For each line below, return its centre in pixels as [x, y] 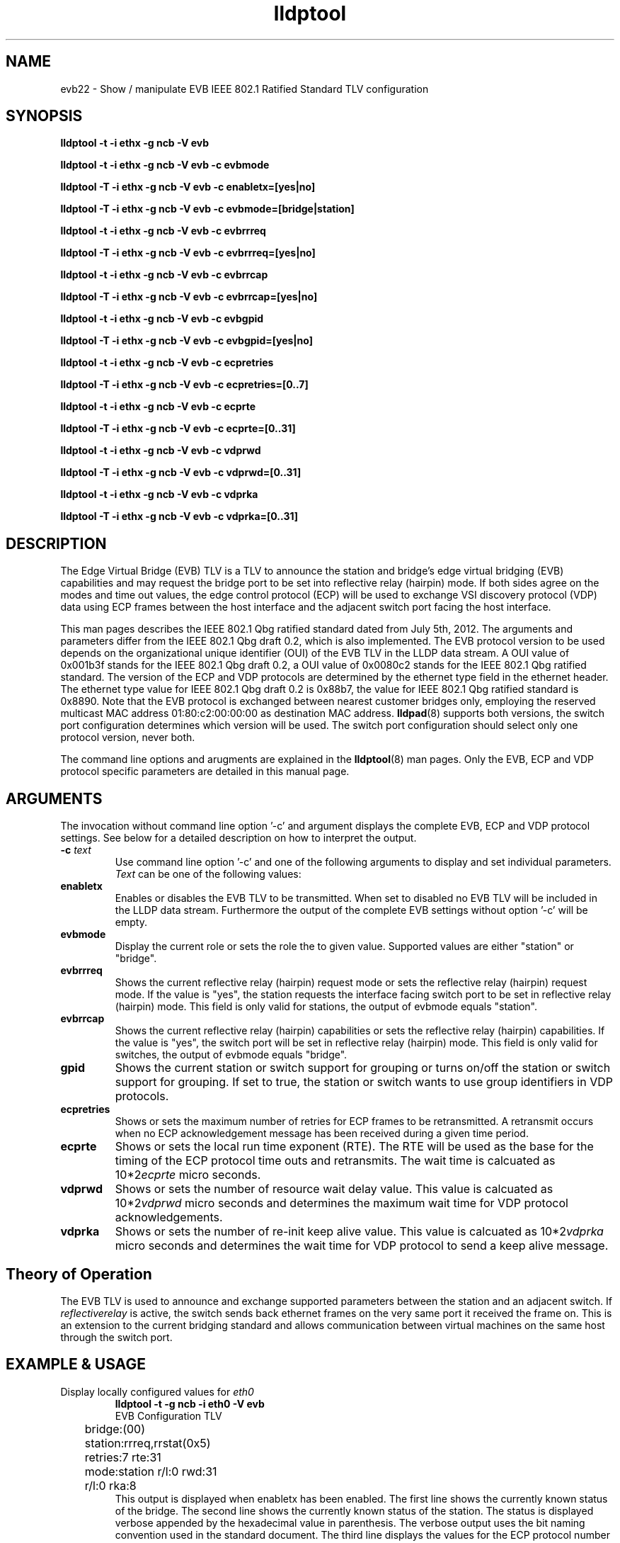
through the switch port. [116, 1337]
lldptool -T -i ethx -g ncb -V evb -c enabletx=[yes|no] [188, 187]
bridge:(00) [115, 1429]
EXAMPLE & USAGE [76, 1364]
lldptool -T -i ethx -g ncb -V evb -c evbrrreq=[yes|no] [188, 253]
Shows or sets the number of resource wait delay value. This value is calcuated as [334, 1189]
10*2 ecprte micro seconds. [188, 1175]
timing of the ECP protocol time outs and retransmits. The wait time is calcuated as [335, 1161]
